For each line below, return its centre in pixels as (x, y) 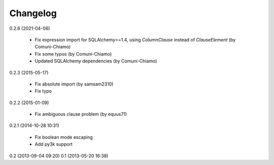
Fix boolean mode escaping (64, 137)
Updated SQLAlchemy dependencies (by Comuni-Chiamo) (96, 61)
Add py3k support (54, 144)
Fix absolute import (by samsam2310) (74, 84)
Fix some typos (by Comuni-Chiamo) (73, 54)
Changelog (33, 13)
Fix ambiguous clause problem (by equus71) (81, 114)
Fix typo (43, 91)
